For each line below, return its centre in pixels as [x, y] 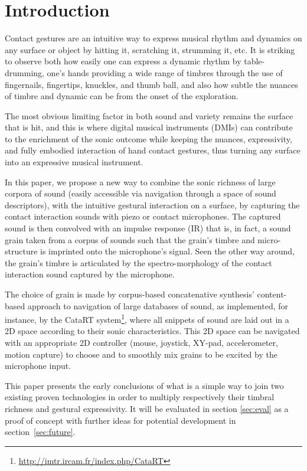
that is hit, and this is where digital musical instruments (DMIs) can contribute [149, 127]
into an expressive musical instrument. [74, 162]
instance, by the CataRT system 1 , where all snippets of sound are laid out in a [147, 318]
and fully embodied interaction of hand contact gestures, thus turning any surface [153, 150]
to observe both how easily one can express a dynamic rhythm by [123, 61]
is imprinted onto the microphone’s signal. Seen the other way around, [167, 251]
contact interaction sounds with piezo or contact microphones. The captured [143, 216]
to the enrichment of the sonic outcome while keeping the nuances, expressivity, [148, 138]
